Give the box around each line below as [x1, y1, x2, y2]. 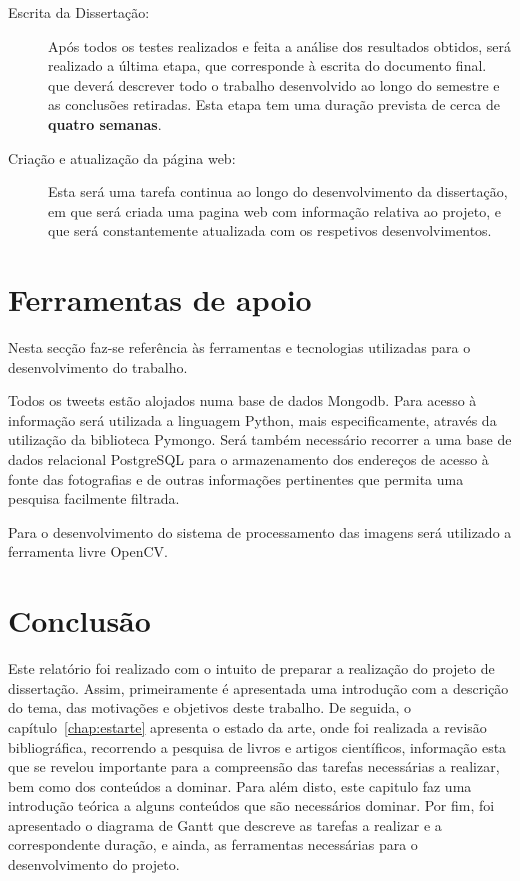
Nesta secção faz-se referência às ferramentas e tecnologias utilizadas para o [8, 337, 471, 358]
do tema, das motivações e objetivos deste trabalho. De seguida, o [8, 697, 412, 718]
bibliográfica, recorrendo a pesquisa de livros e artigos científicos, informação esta [8, 736, 507, 757]
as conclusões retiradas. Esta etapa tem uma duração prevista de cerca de [48, 94, 500, 115]
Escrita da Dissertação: [8, 2, 150, 22]
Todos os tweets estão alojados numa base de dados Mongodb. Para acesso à [8, 390, 477, 411]
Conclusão [8, 600, 151, 641]
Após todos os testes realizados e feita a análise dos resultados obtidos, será [48, 35, 511, 56]
